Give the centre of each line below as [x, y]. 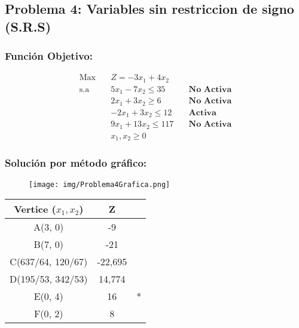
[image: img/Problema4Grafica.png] [100, 184]
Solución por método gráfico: [76, 163]
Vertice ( [35, 209]
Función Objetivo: [49, 56]
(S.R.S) [28, 26]
